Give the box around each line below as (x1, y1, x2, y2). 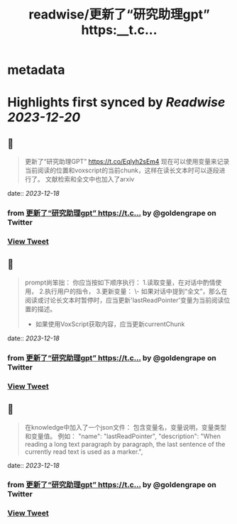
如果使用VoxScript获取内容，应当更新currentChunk (35, 320, 185, 328)
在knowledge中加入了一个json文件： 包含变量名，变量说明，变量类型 (24, 423, 227, 431)
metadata (7, 62, 65, 78)
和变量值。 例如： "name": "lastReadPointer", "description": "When (24, 432, 221, 440)
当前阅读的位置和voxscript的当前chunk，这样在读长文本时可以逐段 (24, 166, 219, 174)
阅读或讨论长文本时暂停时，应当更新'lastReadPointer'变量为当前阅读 (24, 296, 224, 304)
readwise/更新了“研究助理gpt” (28, 6, 211, 23)
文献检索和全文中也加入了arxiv (45, 175, 135, 184)
